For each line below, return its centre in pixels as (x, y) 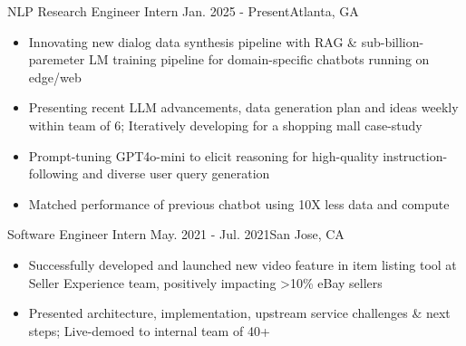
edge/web (55, 77)
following (53, 173)
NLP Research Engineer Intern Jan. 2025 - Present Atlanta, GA (183, 11)
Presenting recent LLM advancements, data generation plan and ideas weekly (243, 107)
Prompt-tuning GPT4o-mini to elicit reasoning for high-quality (204, 155)
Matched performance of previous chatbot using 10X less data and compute (239, 203)
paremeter (57, 59)
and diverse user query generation (176, 173)
